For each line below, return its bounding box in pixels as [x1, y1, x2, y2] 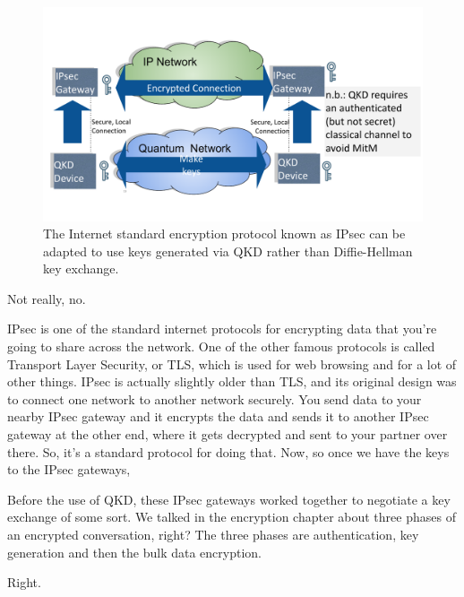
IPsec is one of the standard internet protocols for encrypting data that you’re [7, 319, 437, 338]
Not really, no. [7, 289, 86, 307]
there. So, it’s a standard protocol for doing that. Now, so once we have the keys [7, 442, 450, 461]
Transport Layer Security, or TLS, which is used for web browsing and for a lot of [7, 354, 457, 373]
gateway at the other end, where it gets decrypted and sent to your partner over [7, 425, 448, 444]
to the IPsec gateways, [7, 460, 131, 479]
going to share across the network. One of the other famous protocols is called [7, 337, 435, 356]
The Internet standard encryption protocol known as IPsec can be [43, 224, 406, 243]
